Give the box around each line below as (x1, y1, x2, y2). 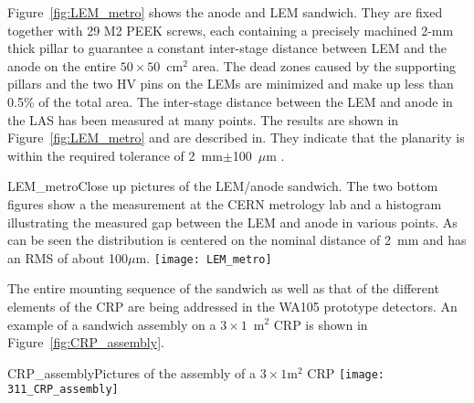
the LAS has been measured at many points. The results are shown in (7, 110, 399, 129)
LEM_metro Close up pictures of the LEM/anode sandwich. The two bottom (7, 176, 438, 196)
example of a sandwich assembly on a (7, 314, 216, 334)
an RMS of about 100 (7, 248, 129, 267)
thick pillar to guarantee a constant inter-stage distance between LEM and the (7, 38, 447, 58)
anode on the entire (7, 56, 117, 75)
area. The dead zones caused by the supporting (192, 56, 456, 75)
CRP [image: (307, 363, 385, 382)
